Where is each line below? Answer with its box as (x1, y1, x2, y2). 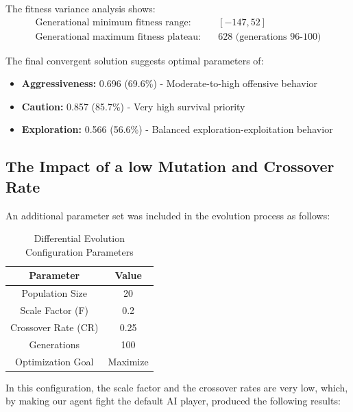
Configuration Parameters (25, 244, 134, 258)
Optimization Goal (15, 354, 94, 368)
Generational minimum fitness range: (35, 17, 191, 27)
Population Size (21, 286, 88, 300)
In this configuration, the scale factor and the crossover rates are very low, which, (5, 380, 348, 394)
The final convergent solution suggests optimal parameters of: (5, 53, 264, 67)
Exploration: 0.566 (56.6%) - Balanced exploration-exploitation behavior (21, 122, 333, 136)
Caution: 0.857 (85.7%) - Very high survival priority (21, 99, 245, 113)
